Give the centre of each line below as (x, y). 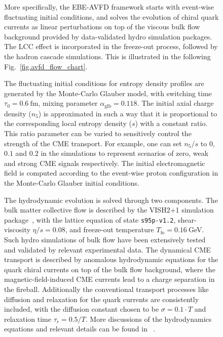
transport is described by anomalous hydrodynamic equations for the (111, 259)
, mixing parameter (68, 103)
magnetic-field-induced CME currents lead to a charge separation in (109, 279)
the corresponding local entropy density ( (68, 123)
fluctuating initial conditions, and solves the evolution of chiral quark (111, 16)
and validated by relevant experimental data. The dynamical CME (107, 249)
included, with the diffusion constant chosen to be (82, 309)
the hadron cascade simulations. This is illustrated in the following (107, 56)
